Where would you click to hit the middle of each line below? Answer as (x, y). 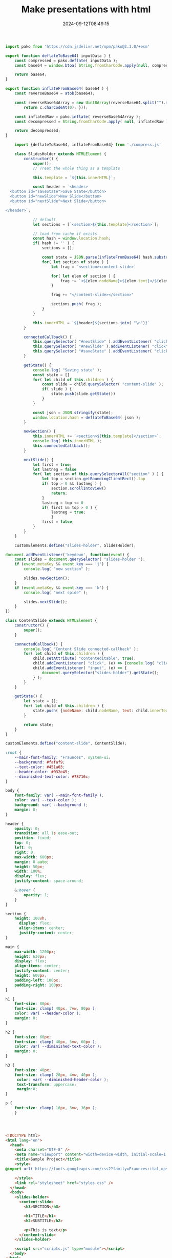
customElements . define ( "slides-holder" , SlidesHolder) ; (76, 545)
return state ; (39, 724)
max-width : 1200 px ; (35, 952)
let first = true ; (52, 465)
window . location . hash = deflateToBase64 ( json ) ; (87, 417)
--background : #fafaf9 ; (40, 762)
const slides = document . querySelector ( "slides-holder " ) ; (80, 559)
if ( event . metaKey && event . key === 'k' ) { (62, 588)
